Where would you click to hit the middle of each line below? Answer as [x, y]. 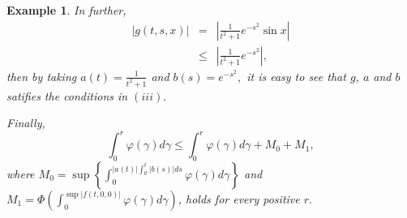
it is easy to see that [296, 76]
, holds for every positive [239, 199]
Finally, [26, 123]
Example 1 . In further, [66, 10]
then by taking [42, 76]
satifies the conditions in [67, 95]
